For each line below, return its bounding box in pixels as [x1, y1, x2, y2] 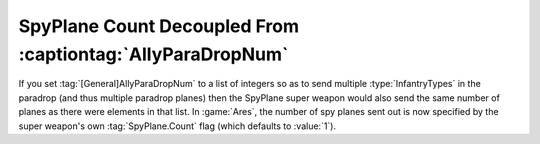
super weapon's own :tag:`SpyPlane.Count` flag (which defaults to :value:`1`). [18, 120, 337, 132]
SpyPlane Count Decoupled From [18, 15, 300, 37]
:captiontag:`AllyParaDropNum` [18, 43, 289, 65]
